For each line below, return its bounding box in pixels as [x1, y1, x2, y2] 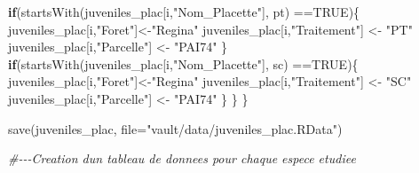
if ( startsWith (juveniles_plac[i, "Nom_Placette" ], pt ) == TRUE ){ [8, 3, 360, 20]
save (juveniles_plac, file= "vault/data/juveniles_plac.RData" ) [8, 119, 343, 138]
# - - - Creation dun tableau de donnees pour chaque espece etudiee [8, 149, 356, 168]
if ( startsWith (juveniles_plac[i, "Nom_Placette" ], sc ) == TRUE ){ [8, 54, 359, 73]
